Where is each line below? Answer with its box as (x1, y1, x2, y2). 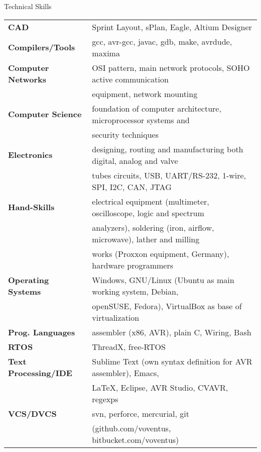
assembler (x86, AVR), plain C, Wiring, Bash (92, 326, 251, 338)
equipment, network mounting (92, 87, 198, 100)
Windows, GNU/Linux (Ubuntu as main (92, 274, 234, 286)
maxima (92, 47, 120, 59)
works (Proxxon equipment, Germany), (92, 247, 229, 259)
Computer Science (8, 108, 82, 120)
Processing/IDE (8, 367, 72, 379)
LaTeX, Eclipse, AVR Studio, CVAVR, (92, 381, 228, 393)
